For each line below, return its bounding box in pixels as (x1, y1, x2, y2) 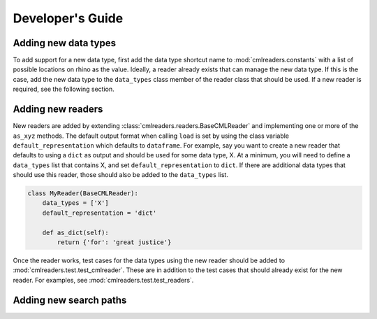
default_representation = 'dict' (42, 208, 157, 217)
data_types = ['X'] (42, 199, 110, 207)
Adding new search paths (13, 294, 127, 306)
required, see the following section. (13, 85, 114, 94)
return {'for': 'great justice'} (57, 239, 172, 246)
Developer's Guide (13, 10, 124, 26)
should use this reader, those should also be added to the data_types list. (13, 171, 228, 179)
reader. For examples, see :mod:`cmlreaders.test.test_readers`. (13, 276, 194, 284)
